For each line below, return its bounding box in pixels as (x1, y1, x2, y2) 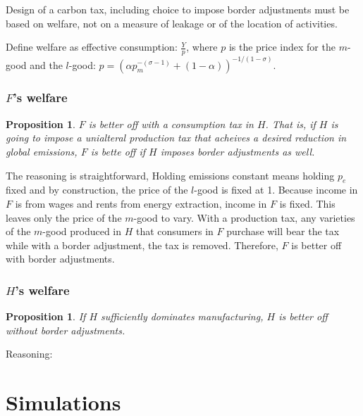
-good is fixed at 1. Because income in (194, 182, 358, 197)
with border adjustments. (6, 251, 115, 266)
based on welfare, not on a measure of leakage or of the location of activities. (6, 15, 338, 30)
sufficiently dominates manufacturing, (101, 309, 264, 324)
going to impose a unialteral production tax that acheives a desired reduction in (6, 130, 347, 145)
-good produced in (42, 224, 122, 239)
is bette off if (90, 144, 145, 158)
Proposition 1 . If (6, 309, 86, 324)
